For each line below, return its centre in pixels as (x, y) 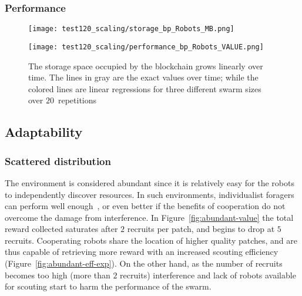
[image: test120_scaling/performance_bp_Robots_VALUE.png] (146, 47)
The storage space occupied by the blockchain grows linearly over (146, 65)
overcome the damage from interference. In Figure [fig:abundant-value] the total (149, 217)
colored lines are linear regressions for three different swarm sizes (145, 88)
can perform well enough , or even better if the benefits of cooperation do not (145, 206)
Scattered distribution (58, 161)
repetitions (77, 100)
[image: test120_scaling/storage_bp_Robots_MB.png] (131, 29)
